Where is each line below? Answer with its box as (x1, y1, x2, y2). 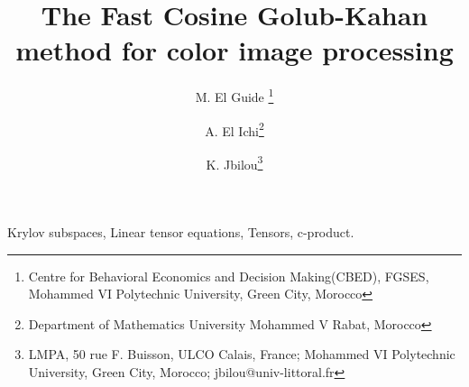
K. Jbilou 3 (206, 152, 263, 173)
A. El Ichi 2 (205, 118, 264, 140)
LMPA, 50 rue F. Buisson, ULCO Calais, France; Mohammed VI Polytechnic (28, 345, 455, 364)
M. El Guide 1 (195, 85, 274, 106)
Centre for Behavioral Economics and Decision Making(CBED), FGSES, (28, 266, 429, 285)
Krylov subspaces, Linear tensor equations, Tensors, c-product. (7, 223, 354, 242)
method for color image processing (15, 32, 454, 69)
